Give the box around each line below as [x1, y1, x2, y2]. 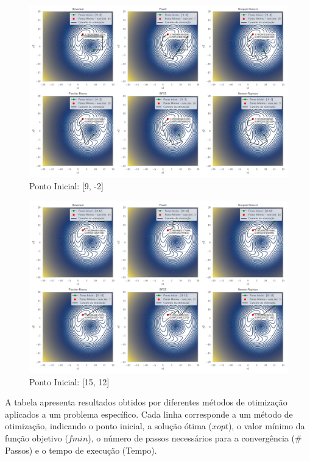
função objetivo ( [5, 431, 68, 444]
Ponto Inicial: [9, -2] [29, 179, 104, 192]
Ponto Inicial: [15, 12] [29, 375, 110, 388]
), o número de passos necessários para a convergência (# [88, 431, 302, 444]
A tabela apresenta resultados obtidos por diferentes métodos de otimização [5, 396, 287, 408]
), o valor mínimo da [228, 419, 305, 432]
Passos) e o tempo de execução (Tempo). [5, 443, 157, 456]
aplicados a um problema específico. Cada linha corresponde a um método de [5, 407, 293, 420]
